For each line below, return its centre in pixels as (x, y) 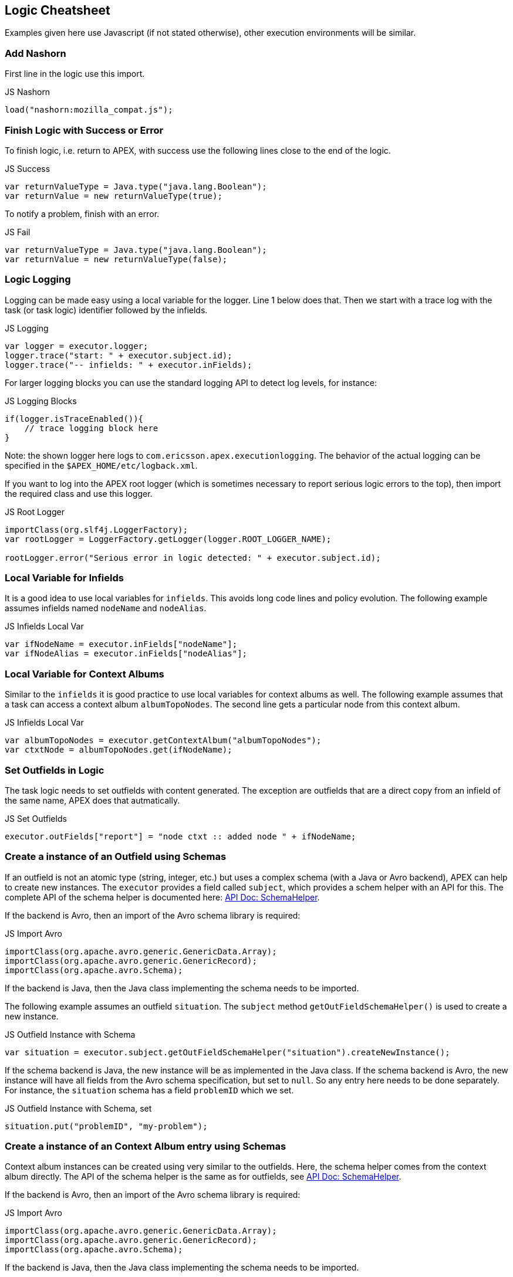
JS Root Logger (35, 512)
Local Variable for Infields (64, 578)
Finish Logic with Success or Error (84, 130)
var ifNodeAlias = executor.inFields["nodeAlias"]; (126, 654)
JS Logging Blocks (41, 401)
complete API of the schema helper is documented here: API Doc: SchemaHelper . (162, 897)
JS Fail (18, 232)
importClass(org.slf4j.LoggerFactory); (96, 529)
